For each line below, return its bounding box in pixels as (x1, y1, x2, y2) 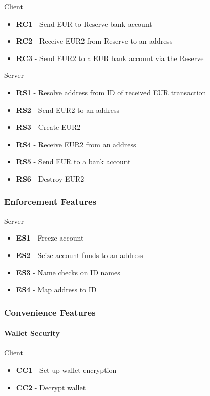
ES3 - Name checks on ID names (16, 267, 120, 278)
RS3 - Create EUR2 (16, 122, 81, 132)
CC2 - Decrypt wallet (16, 382, 86, 392)
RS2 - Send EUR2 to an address (16, 104, 119, 115)
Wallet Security (4, 328, 60, 339)
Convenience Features (4, 306, 96, 319)
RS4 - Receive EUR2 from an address (16, 138, 136, 149)
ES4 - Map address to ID (16, 284, 97, 295)
